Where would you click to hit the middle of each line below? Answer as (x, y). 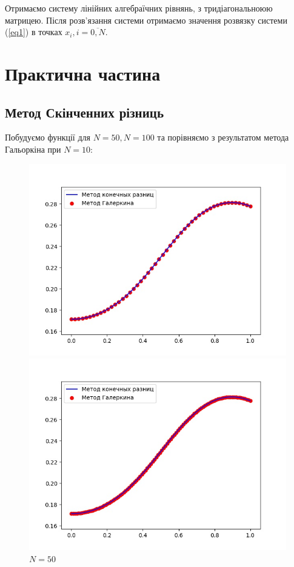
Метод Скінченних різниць (85, 112)
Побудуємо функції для (48, 137)
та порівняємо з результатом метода (223, 137)
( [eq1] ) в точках (34, 32)
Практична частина (83, 73)
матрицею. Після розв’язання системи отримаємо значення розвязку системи (146, 20)
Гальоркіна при (33, 149)
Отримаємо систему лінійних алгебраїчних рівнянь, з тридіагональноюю (139, 8)
